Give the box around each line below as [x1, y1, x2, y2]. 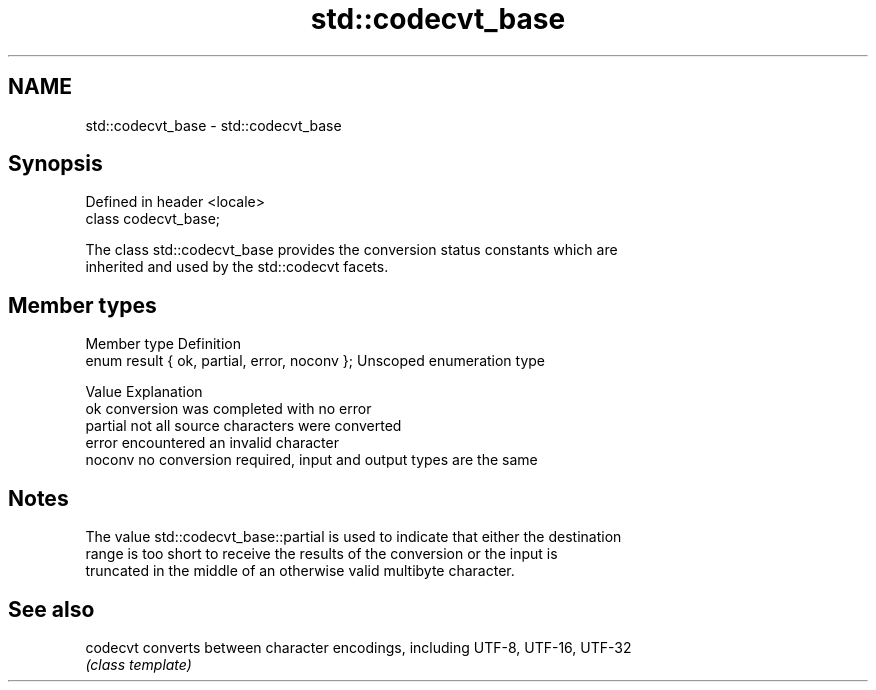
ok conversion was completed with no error [85, 400, 372, 418]
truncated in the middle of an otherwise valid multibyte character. [85, 562, 515, 580]
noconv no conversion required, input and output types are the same [85, 451, 538, 469]
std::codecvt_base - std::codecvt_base [85, 116, 342, 134]
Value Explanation [85, 383, 203, 401]
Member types [8, 292, 157, 318]
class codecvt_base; [85, 210, 221, 228]
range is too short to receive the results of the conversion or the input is [85, 545, 558, 563]
